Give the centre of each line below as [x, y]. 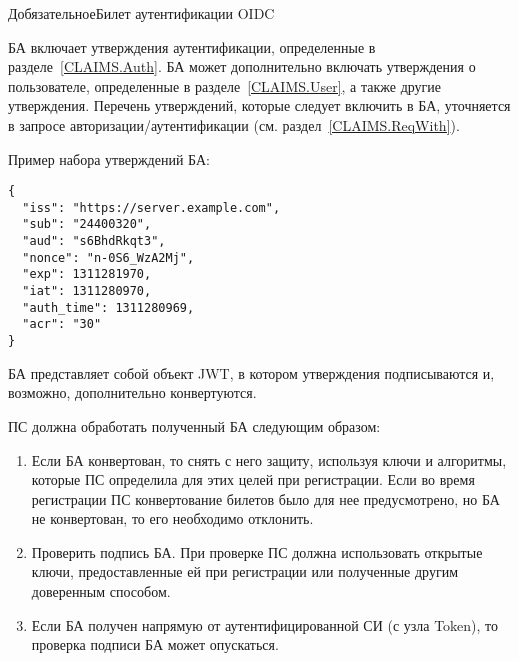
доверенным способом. [101, 591]
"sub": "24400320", [87, 224]
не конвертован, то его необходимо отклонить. [172, 518]
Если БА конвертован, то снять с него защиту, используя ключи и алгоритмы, [269, 459]
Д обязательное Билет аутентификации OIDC [141, 13]
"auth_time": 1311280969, [108, 307]
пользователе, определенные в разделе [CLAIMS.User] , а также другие [225, 85]
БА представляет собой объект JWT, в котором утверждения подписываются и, [251, 372]
